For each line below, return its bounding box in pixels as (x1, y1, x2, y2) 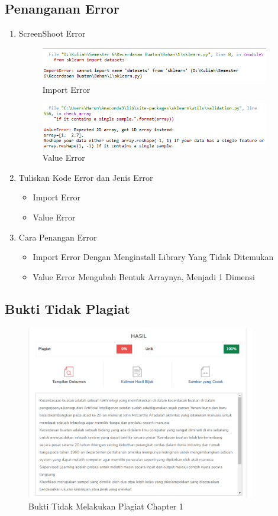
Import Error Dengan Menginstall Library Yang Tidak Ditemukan (33, 251, 274, 263)
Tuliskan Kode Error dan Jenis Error (18, 171, 153, 183)
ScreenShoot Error (18, 27, 86, 40)
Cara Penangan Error (18, 231, 97, 243)
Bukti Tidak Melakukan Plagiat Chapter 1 (28, 500, 183, 512)
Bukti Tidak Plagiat (5, 299, 130, 317)
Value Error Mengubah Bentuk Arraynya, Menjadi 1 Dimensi (33, 270, 256, 283)
